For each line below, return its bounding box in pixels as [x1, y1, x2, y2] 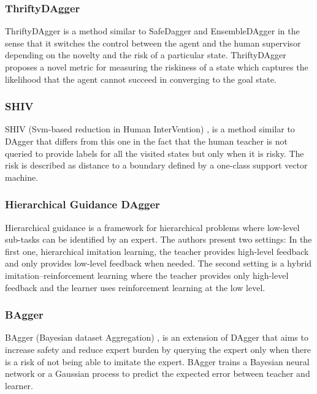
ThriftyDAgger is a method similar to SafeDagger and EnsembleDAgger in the [5, 25, 300, 37]
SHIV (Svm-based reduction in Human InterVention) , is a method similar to [5, 123, 295, 135]
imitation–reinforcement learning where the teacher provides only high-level [5, 268, 289, 281]
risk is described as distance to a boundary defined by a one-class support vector [5, 159, 308, 172]
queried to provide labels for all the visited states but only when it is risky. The [5, 146, 304, 159]
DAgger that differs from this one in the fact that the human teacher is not [5, 135, 288, 147]
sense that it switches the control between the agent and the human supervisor [5, 36, 301, 49]
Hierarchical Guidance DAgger [5, 197, 160, 212]
